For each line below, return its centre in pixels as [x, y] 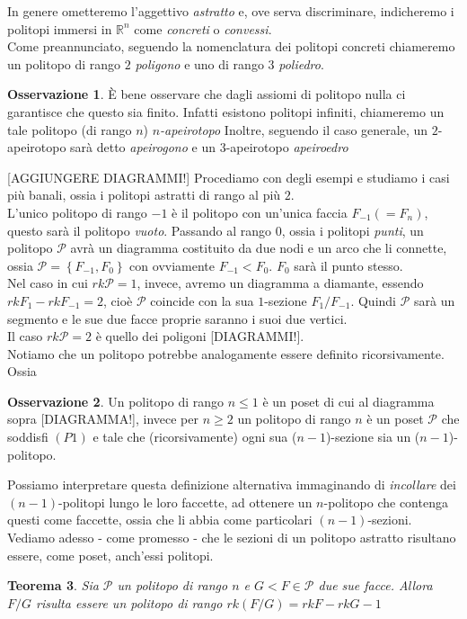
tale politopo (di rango [70, 129]
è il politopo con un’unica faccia [260, 212]
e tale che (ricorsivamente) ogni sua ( [195, 437]
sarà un [435, 300]
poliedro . [301, 63]
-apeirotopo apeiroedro [287, 147]
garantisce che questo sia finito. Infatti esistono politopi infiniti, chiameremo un [226, 111]
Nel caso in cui [48, 283]
